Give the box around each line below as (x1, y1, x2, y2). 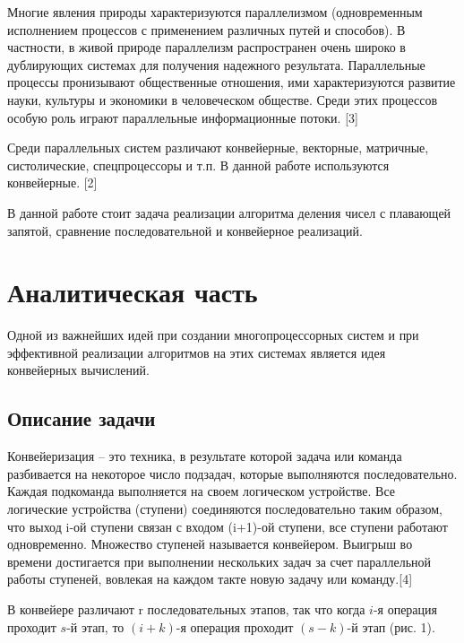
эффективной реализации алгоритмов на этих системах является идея (7, 343, 386, 361)
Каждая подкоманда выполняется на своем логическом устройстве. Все (7, 482, 395, 500)
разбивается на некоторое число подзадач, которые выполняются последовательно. (7, 464, 458, 482)
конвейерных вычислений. (7, 361, 150, 379)
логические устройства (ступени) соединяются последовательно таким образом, (7, 500, 443, 518)
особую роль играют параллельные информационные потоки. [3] (7, 108, 358, 126)
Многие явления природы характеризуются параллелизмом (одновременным (7, 3, 423, 21)
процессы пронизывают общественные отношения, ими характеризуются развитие (7, 73, 456, 91)
